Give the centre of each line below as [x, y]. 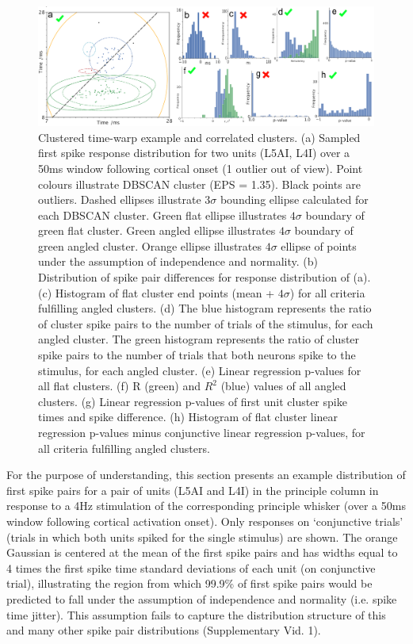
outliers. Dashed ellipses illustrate [120, 199]
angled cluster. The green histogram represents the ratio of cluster [199, 339]
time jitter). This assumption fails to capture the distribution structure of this [196, 614]
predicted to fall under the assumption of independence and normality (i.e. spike [202, 598]
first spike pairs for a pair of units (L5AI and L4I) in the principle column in [193, 490]
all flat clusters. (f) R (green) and [119, 386]
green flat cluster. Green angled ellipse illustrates [157, 230]
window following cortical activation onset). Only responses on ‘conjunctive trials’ [205, 521]
